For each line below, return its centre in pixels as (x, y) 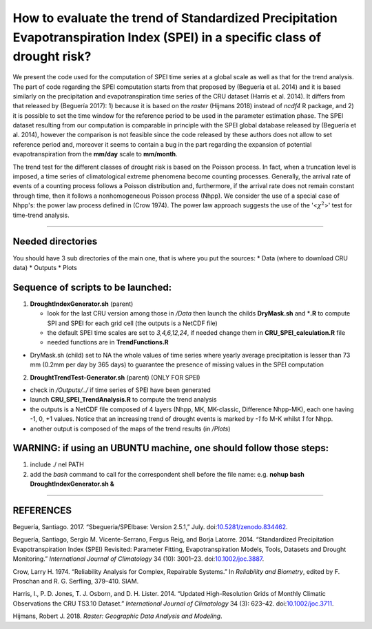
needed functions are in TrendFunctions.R (108, 342)
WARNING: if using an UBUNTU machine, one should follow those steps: (171, 448)
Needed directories (55, 241)
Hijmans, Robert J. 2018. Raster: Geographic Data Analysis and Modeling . (118, 616)
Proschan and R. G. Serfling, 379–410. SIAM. (76, 581)
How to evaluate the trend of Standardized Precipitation (175, 18)
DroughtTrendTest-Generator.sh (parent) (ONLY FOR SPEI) (115, 377)
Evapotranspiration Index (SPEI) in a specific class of (167, 37)
